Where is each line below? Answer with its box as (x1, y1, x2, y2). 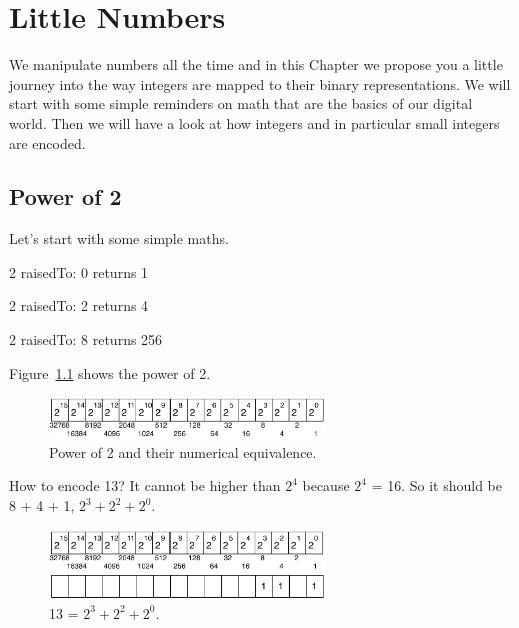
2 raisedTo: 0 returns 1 (9, 261, 149, 282)
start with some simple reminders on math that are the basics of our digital (9, 93, 473, 114)
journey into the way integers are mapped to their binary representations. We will (9, 73, 511, 94)
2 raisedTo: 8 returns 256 (9, 329, 163, 350)
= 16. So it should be (371, 475, 502, 496)
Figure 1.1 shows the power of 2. (9, 362, 211, 383)
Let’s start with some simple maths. (9, 228, 229, 249)
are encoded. (9, 132, 86, 153)
